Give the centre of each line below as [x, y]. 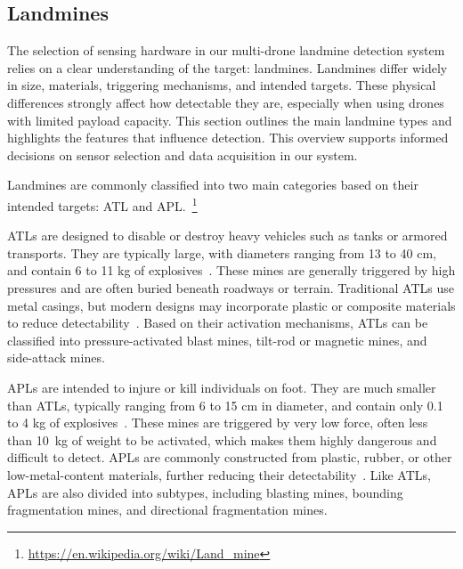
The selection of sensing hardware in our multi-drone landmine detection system [226, 50]
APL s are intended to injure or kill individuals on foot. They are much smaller [222, 387]
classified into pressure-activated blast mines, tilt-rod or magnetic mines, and [217, 340]
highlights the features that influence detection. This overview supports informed [228, 138]
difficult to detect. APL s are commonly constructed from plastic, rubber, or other [230, 457]
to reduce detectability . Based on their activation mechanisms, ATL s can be [218, 323]
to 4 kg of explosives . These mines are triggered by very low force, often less [218, 423]
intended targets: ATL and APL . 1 [102, 204]
